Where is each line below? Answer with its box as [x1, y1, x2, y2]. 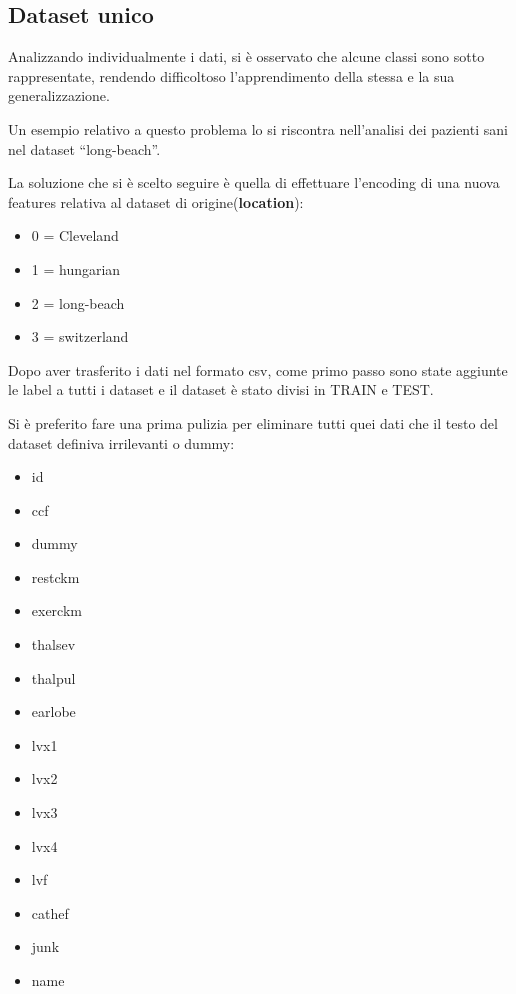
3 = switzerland [31, 326, 129, 347]
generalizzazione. [8, 85, 110, 106]
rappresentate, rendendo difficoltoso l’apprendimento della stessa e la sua [8, 65, 455, 86]
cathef [31, 902, 69, 923]
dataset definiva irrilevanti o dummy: [8, 432, 235, 453]
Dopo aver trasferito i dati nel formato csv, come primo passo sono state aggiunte [8, 359, 508, 380]
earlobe [31, 701, 76, 722]
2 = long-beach [31, 292, 125, 313]
